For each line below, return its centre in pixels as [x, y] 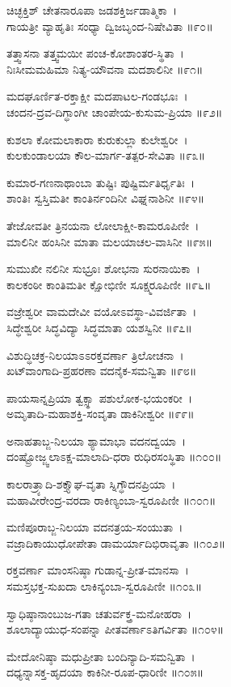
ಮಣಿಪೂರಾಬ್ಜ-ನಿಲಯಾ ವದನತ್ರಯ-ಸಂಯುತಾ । [95, 527]
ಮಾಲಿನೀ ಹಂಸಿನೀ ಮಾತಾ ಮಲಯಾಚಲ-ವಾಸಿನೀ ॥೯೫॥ [109, 241]
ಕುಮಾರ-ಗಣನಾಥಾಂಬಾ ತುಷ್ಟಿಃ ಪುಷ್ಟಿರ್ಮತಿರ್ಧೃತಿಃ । [101, 182]
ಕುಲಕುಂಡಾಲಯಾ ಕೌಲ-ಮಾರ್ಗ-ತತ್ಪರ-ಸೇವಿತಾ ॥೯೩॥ [106, 155]
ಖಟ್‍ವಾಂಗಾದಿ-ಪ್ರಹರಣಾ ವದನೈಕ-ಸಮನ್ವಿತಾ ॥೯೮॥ [102, 371]
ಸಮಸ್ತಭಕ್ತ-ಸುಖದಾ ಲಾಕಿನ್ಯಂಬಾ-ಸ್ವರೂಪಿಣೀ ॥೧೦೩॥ [104, 586]
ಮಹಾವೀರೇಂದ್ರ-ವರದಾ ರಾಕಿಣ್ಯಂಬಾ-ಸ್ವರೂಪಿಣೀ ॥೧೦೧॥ [111, 499]
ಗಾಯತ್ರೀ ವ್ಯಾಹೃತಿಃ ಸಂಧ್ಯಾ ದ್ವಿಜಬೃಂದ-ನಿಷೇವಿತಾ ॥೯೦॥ [110, 26]
